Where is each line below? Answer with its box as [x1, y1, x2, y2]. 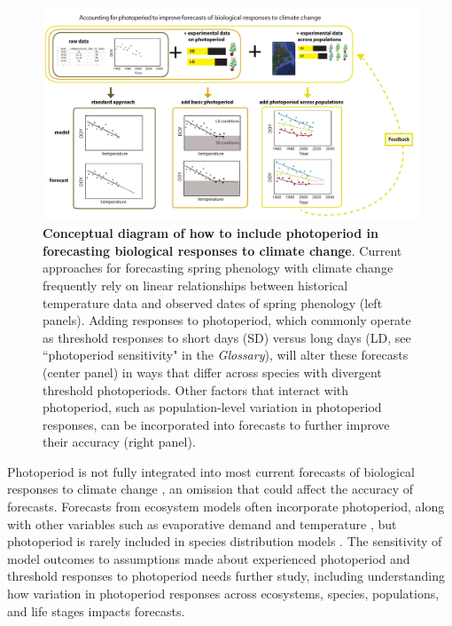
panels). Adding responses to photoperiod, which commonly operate [43, 311, 411, 329]
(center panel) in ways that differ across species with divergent [43, 362, 382, 381]
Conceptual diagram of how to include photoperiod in [43, 224, 379, 242]
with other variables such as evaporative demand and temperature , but [7, 514, 397, 533]
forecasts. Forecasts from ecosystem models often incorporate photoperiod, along [7, 497, 445, 516]
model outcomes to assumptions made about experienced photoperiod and [7, 549, 410, 567]
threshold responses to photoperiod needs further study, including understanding [7, 567, 445, 585]
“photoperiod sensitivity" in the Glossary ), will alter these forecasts [43, 345, 409, 364]
